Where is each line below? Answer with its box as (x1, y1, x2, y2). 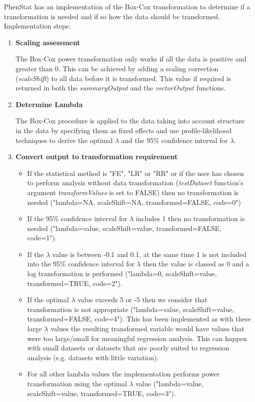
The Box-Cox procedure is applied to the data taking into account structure (15, 115, 245, 126)
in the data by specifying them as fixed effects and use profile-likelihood (15, 125, 232, 135)
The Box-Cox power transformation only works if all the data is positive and (15, 54, 247, 64)
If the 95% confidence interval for (27, 213, 128, 224)
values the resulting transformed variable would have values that (50, 323, 245, 334)
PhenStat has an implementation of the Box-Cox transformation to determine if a (4, 1, 251, 11)
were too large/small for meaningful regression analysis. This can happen (27, 333, 247, 343)
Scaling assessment (15, 37, 81, 47)
